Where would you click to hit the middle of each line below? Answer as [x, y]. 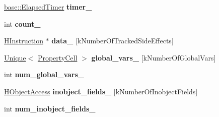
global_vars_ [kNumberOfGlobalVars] [154, 57]
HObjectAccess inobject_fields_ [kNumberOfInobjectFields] [101, 91]
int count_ [22, 23]
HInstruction [24, 41]
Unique [15, 57]
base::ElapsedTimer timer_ [48, 7]
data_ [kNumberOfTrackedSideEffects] [113, 41]
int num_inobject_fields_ [50, 108]
